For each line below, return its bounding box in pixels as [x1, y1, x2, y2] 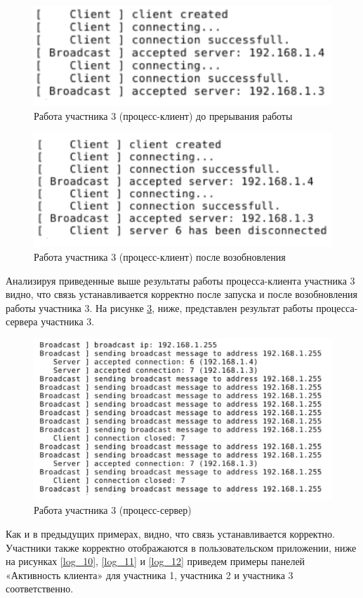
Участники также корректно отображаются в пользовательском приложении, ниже [6, 540, 357, 555]
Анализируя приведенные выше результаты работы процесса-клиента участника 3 [6, 273, 355, 287]
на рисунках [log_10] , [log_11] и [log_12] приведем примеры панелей [6, 554, 305, 569]
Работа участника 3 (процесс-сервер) [34, 503, 192, 517]
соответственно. [6, 581, 74, 596]
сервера [6, 314, 38, 329]
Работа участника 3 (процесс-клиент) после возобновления [34, 250, 286, 264]
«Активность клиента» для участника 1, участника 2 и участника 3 [6, 567, 293, 582]
